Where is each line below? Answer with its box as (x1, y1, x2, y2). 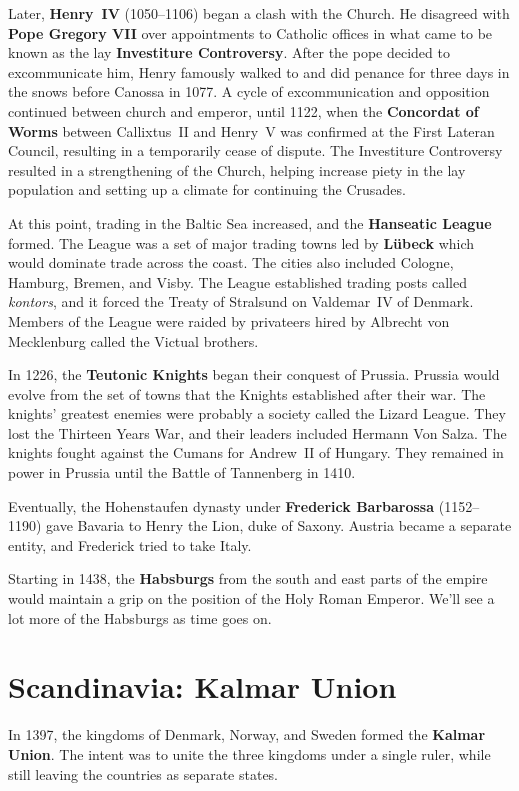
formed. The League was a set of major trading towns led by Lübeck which (8, 232, 475, 253)
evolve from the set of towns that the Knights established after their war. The (8, 383, 486, 404)
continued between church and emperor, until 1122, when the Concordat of (8, 100, 479, 121)
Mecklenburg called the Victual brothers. (8, 330, 259, 351)
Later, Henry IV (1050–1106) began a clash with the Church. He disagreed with (8, 3, 510, 23)
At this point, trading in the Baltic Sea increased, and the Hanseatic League (8, 212, 492, 233)
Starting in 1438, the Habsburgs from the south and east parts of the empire (8, 568, 488, 589)
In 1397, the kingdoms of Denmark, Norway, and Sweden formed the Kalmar (8, 724, 486, 745)
